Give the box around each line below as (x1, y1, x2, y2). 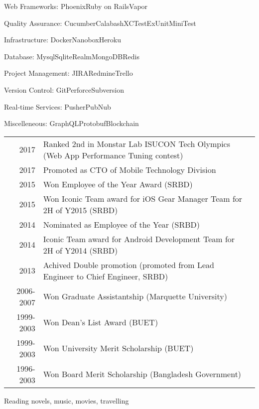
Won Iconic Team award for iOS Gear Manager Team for (43, 192, 243, 204)
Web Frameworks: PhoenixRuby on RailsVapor (4, 1, 148, 11)
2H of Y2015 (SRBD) (43, 204, 118, 216)
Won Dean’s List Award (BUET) (43, 316, 158, 328)
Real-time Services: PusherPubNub (4, 101, 111, 112)
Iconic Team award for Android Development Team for (43, 233, 235, 245)
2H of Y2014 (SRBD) (43, 244, 118, 256)
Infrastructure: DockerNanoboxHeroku (4, 34, 122, 45)
